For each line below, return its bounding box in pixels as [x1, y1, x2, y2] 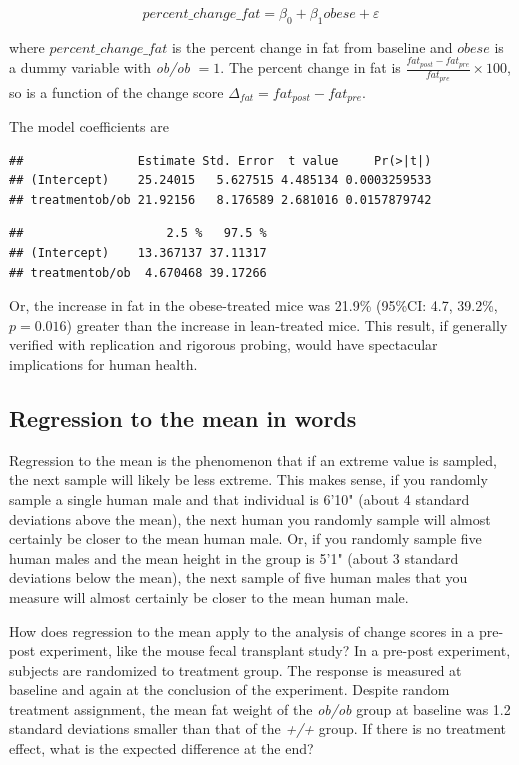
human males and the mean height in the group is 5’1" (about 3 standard [9, 547, 459, 568]
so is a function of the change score [9, 81, 224, 102]
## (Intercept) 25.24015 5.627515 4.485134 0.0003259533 [9, 173, 432, 188]
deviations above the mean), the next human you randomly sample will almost [9, 508, 491, 529]
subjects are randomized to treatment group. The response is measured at [9, 659, 462, 680]
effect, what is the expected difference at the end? [9, 738, 314, 759]
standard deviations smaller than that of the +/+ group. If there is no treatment [9, 718, 507, 739]
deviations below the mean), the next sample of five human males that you [9, 567, 468, 588]
